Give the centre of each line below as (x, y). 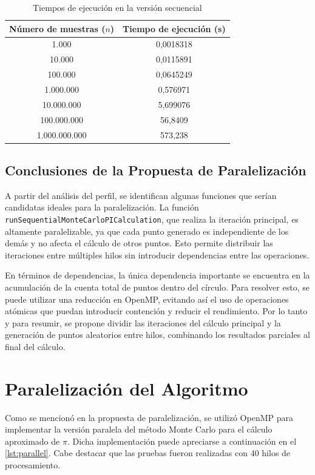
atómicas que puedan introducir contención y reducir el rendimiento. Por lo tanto (156, 311)
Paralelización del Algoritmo (127, 388)
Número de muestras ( (57, 28)
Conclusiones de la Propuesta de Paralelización (156, 170)
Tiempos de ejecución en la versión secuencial (117, 7)
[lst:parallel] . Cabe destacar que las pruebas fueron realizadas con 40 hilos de (148, 453)
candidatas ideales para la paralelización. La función (102, 207)
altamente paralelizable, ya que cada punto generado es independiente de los (147, 231)
